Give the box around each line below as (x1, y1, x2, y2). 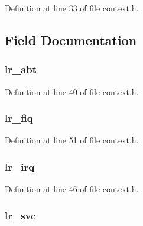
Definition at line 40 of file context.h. (5, 85, 139, 98)
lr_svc (5, 208, 36, 222)
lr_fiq (5, 111, 33, 125)
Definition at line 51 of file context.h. (5, 134, 139, 146)
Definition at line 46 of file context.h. (5, 183, 139, 195)
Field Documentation (5, 30, 137, 49)
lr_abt (5, 62, 37, 77)
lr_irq (5, 159, 35, 174)
